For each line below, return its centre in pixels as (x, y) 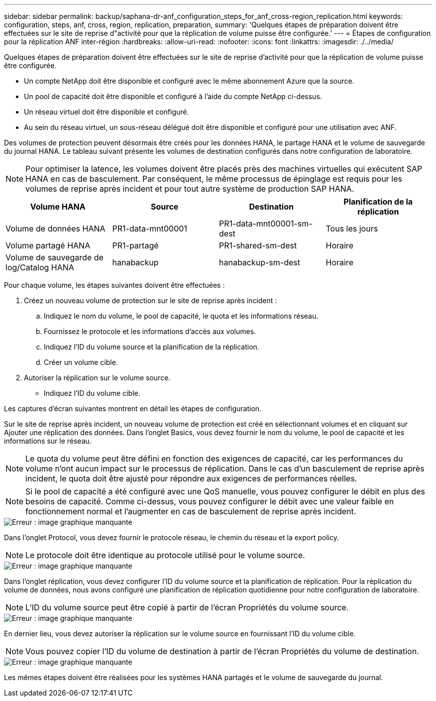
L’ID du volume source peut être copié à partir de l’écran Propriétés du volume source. (187, 607)
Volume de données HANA (55, 229)
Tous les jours (352, 229)
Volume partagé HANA (48, 245)
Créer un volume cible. (81, 362)
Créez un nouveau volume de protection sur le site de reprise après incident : (151, 300)
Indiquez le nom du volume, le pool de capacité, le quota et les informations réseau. (181, 316)
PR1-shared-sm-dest (258, 245)
